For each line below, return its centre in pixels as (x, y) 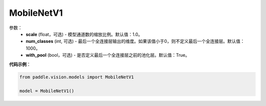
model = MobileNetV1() (47, 91)
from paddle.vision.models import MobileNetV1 (77, 77)
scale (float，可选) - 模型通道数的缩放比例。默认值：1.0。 (84, 34)
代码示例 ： (20, 64)
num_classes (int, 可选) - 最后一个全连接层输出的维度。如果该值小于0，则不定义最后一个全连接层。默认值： (135, 41)
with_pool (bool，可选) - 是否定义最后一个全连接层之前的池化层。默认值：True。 (108, 55)
